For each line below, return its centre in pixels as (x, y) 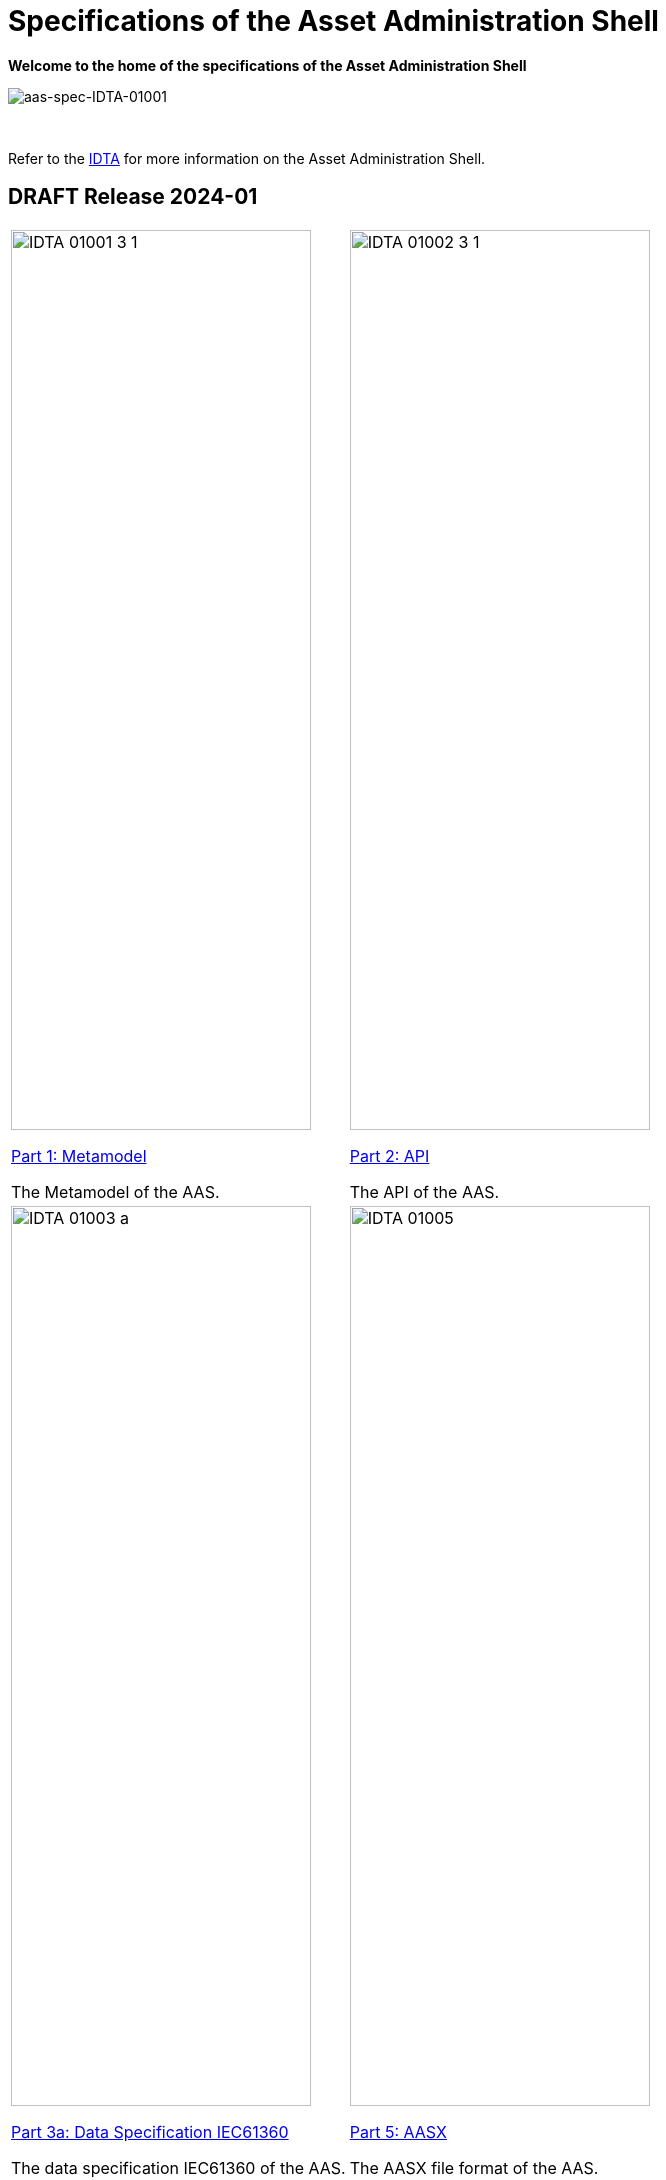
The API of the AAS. (424, 1191)
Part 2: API (389, 1155)
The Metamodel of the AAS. (115, 1191)
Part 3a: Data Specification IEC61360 (150, 2131)
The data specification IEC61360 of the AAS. (178, 2167)
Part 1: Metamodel (79, 1155)
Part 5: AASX (398, 2131)
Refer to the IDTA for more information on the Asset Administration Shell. (247, 158)
